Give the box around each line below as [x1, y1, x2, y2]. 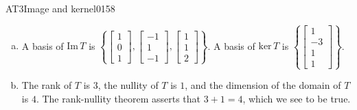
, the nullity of [97, 78, 159, 92]
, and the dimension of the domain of [185, 78, 341, 92]
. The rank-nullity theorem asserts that [36, 91, 200, 105]
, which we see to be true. [242, 91, 351, 105]
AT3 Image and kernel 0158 [5, 1, 115, 15]
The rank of [21, 78, 72, 92]
